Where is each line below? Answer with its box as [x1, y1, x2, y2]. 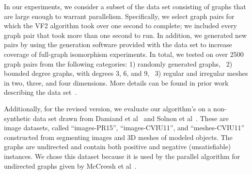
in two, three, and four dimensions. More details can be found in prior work [4, 77, 229, 87]
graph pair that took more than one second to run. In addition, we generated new [4, 30, 247, 40]
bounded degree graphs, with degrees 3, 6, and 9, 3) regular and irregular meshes [4, 68, 248, 78]
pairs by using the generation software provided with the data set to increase [4, 39, 232, 50]
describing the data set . [4, 87, 77, 97]
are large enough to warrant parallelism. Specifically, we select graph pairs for [4, 11, 235, 21]
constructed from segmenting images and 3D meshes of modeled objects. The [4, 132, 233, 142]
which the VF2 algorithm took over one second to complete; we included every [4, 20, 237, 31]
